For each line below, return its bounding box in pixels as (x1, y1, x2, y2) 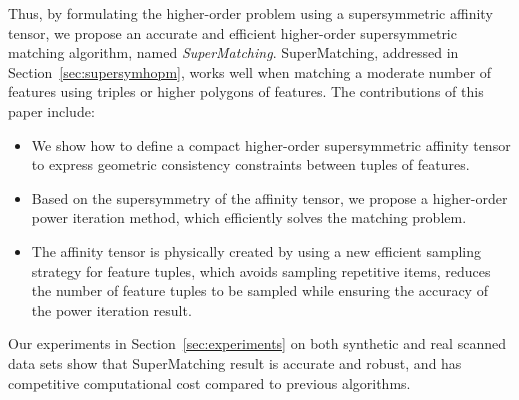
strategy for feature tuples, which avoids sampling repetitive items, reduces (31, 260, 491, 281)
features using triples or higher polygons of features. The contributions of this (8, 81, 484, 102)
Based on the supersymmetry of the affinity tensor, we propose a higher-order (31, 187, 508, 208)
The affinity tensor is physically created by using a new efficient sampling (31, 240, 481, 261)
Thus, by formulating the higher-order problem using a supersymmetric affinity (8, 3, 493, 23)
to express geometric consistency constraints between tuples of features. (31, 154, 470, 175)
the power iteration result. (31, 299, 192, 320)
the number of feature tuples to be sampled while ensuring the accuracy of (31, 280, 488, 301)
